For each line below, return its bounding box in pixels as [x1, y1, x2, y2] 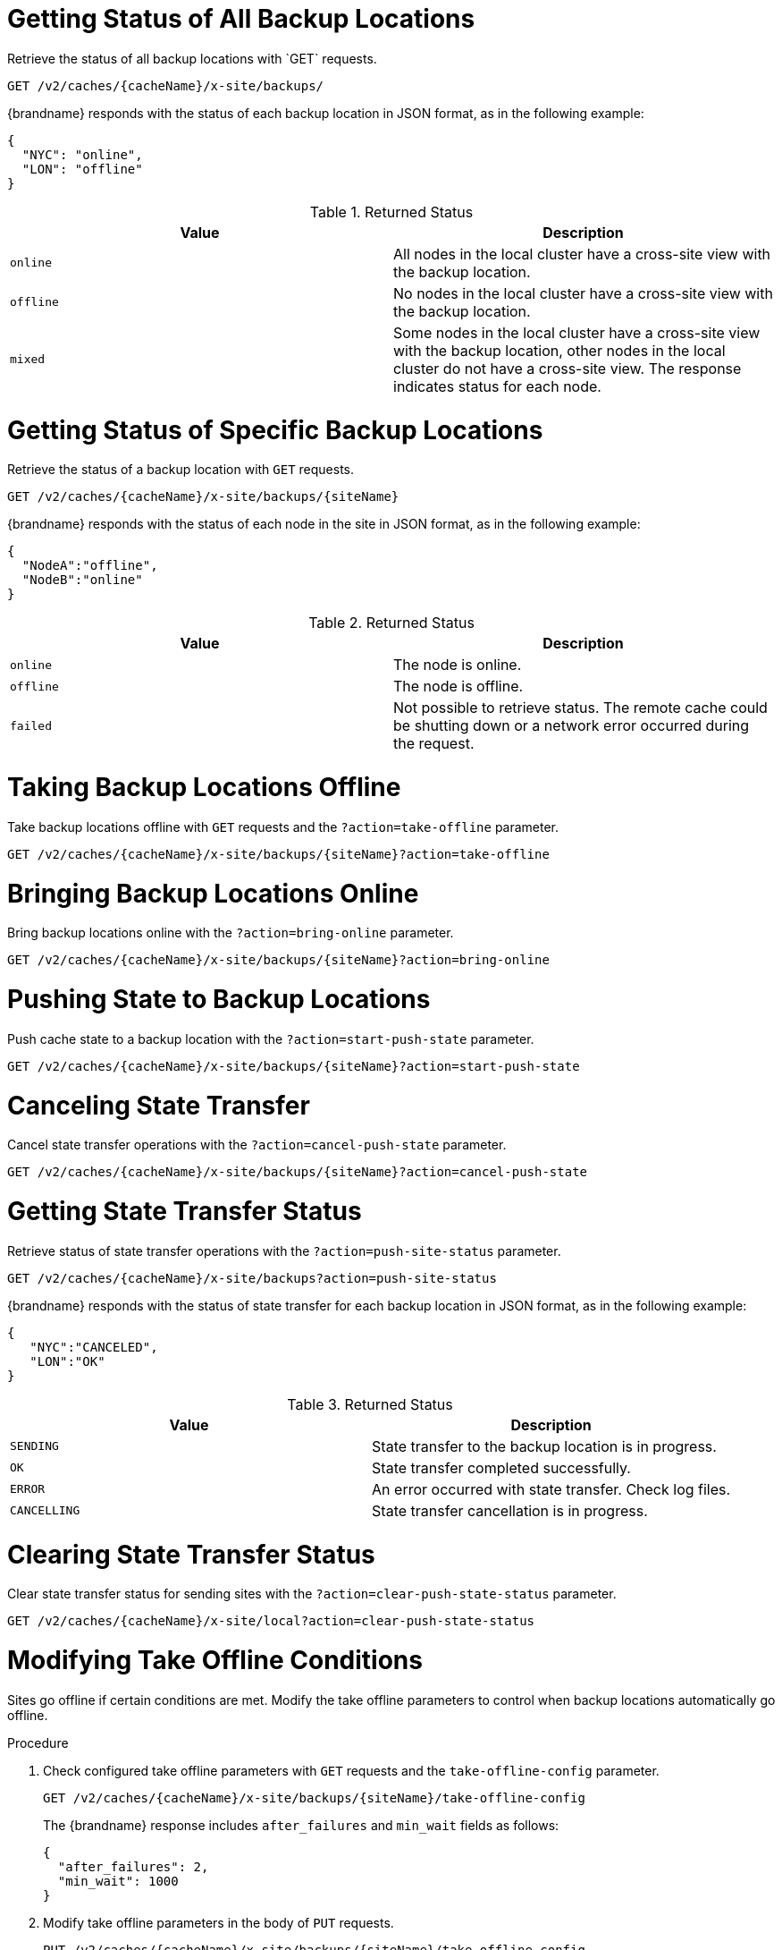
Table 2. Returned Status [308, 614, 475, 632]
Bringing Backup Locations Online [7, 877, 419, 909]
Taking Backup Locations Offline [7, 772, 401, 802]
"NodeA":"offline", [21, 558, 158, 573]
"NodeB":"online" [21, 572, 143, 588]
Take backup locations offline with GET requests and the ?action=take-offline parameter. [7, 818, 559, 835]
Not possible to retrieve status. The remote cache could [393, 699, 768, 717]
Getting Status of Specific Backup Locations [7, 414, 543, 445]
